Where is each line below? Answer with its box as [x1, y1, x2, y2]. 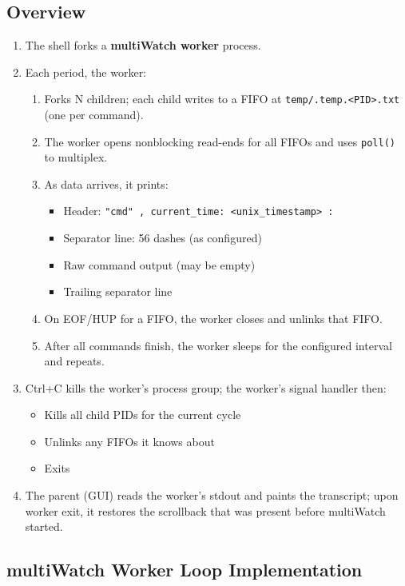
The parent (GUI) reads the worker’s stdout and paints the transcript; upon [25, 487, 399, 504]
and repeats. [44, 353, 105, 369]
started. [25, 518, 63, 535]
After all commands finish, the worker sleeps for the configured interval [44, 337, 392, 353]
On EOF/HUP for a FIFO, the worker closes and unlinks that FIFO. [44, 309, 383, 326]
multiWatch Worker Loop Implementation [6, 557, 363, 582]
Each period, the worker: [25, 63, 147, 80]
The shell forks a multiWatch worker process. [25, 37, 261, 54]
